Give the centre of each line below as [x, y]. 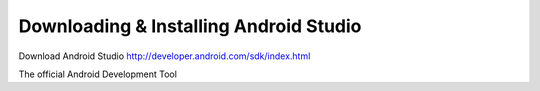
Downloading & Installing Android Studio [190, 26]
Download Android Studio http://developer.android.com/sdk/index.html [164, 56]
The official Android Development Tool [97, 74]
